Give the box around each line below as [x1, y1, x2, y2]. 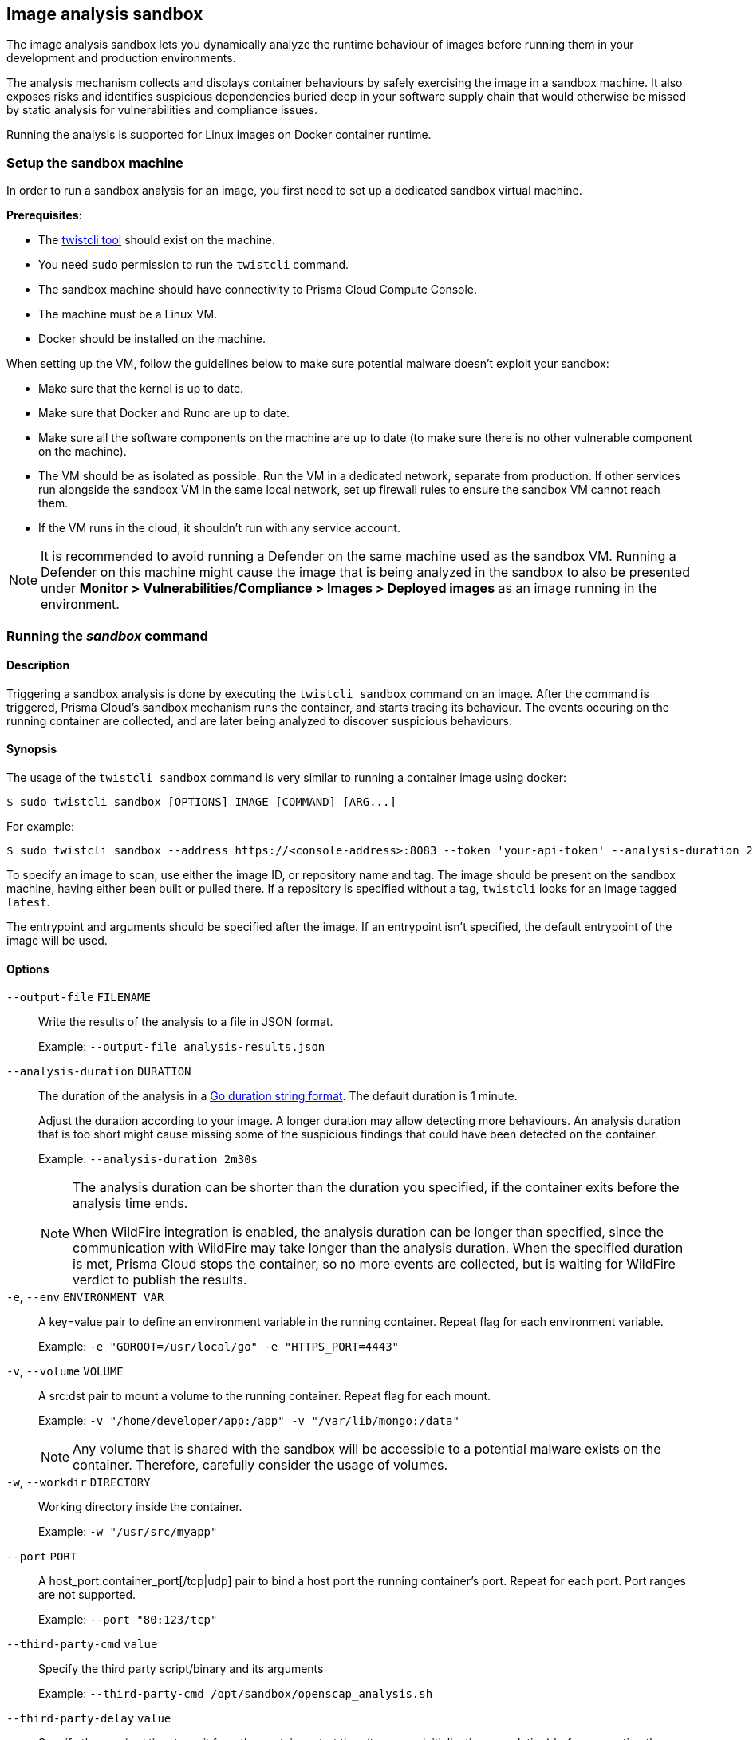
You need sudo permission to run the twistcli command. [38, 258, 349, 272]
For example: [6, 819, 75, 833]
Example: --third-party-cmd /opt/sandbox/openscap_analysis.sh [38, 1687, 433, 1701]
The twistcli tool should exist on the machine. [38, 233, 276, 247]
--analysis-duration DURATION [6, 1065, 191, 1079]
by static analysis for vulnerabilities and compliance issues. [6, 103, 317, 117]
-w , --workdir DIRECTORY [6, 1475, 151, 1489]
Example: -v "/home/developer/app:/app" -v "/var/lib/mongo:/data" [38, 1414, 459, 1428]
